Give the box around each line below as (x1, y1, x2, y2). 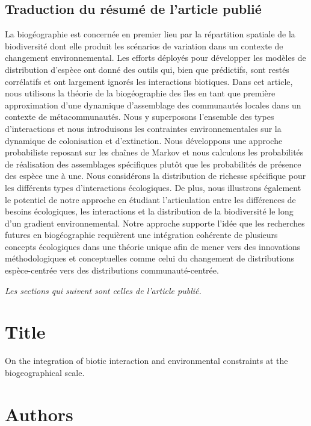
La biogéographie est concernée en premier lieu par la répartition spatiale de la (5, 28, 295, 40)
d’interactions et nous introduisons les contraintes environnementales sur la (5, 122, 282, 134)
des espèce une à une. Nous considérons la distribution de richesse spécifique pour (5, 169, 306, 182)
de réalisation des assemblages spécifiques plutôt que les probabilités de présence (5, 157, 301, 170)
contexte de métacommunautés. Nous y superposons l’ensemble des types (5, 110, 274, 123)
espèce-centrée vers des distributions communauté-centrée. (5, 264, 219, 277)
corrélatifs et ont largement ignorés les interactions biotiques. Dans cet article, (5, 75, 293, 87)
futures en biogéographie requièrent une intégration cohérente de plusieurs (5, 228, 278, 241)
